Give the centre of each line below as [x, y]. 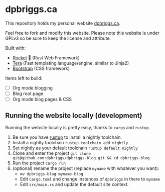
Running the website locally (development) [74, 115]
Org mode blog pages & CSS [42, 100]
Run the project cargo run [39, 163]
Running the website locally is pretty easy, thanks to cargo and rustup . [78, 127]
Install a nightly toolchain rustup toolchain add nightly [70, 142]
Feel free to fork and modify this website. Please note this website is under [82, 33]
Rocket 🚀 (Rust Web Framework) [46, 58]
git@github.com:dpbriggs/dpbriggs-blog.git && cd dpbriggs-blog [81, 158]
